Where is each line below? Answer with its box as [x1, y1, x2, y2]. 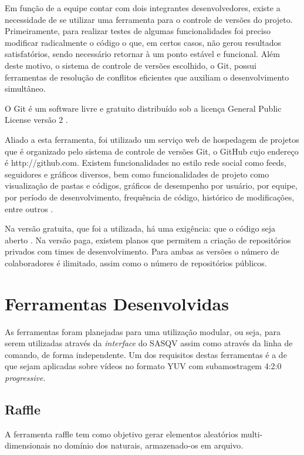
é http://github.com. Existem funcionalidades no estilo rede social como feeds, [5, 156, 286, 169]
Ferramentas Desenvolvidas [5, 291, 229, 315]
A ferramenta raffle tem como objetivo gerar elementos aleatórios [5, 427, 238, 440]
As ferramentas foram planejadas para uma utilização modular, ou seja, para [5, 325, 281, 337]
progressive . [5, 371, 46, 383]
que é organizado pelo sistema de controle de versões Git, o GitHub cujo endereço [5, 145, 299, 157]
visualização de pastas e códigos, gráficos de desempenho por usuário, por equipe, [5, 179, 298, 192]
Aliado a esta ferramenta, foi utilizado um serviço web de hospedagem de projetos [5, 133, 299, 145]
